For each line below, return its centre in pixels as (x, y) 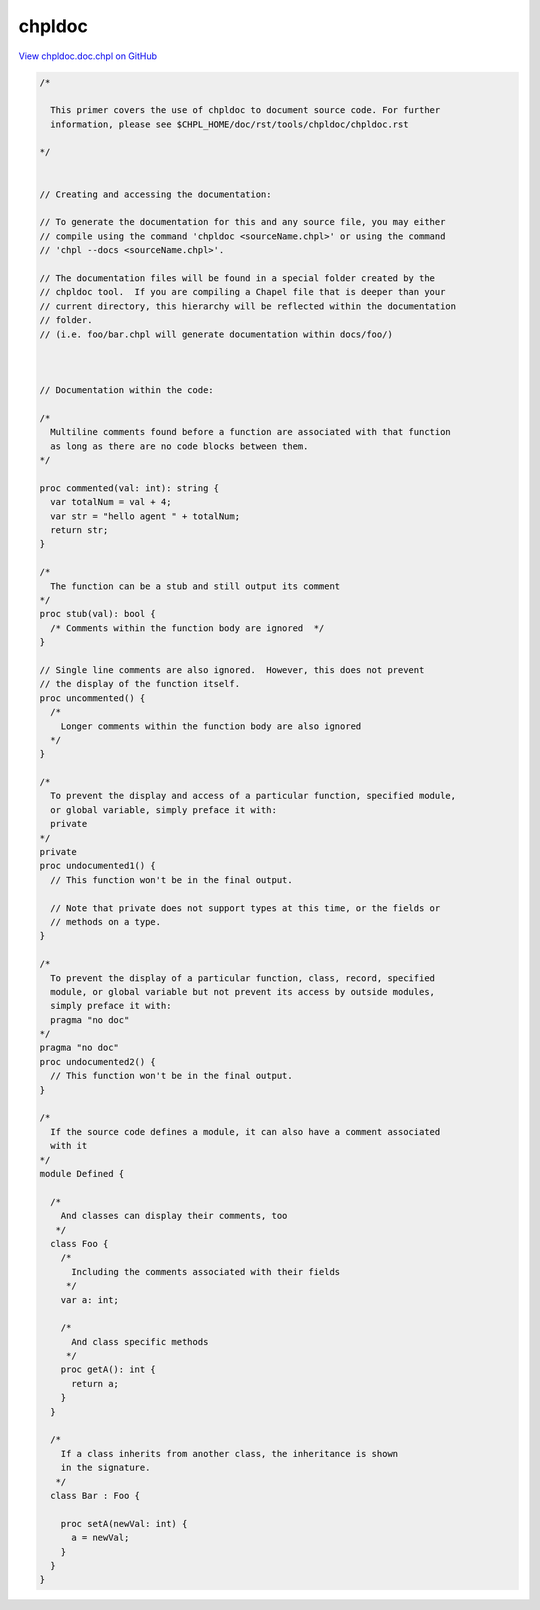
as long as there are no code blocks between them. (179, 446)
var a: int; (90, 1299)
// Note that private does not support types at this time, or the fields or (245, 908)
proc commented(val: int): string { (129, 488)
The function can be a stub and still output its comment (195, 586)
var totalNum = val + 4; (111, 502)
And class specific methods (140, 1341)
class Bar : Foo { (95, 1495)
